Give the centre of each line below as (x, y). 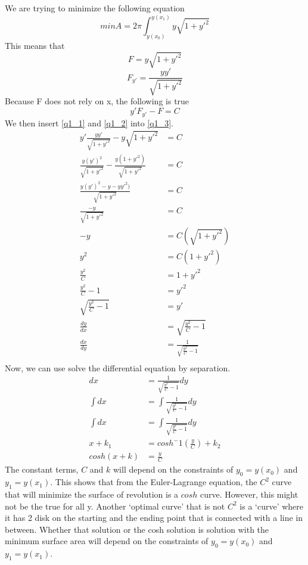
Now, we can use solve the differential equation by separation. (118, 367)
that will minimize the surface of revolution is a (92, 494)
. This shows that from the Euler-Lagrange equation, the (154, 482)
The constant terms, (42, 469)
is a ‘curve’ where (272, 506)
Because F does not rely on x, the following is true (97, 101)
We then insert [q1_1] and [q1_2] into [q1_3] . (89, 122)
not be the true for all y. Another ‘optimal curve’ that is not (115, 506)
